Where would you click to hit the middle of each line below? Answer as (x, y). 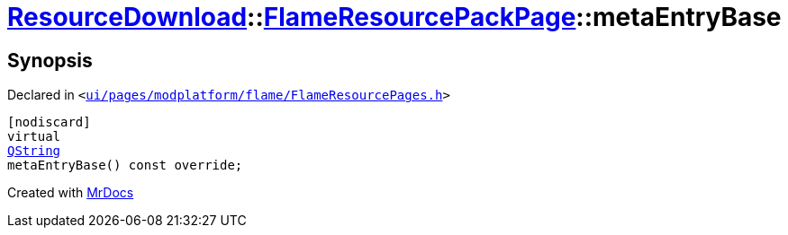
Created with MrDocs (71, 193)
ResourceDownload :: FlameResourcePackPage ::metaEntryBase (394, 17)
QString (34, 151)
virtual (34, 137)
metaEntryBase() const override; (125, 165)
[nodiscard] (49, 122)
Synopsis (50, 60)
